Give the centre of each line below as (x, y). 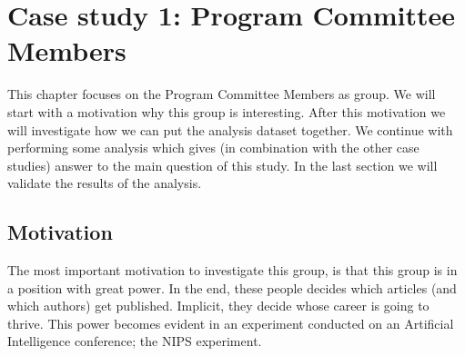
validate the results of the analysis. (105, 183)
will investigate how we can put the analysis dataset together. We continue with (230, 129)
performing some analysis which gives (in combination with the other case (213, 148)
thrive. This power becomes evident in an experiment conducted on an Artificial (231, 323)
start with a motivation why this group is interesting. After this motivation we (227, 111)
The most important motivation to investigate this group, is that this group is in (232, 270)
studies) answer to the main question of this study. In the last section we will (222, 165)
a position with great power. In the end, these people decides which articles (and (232, 287)
